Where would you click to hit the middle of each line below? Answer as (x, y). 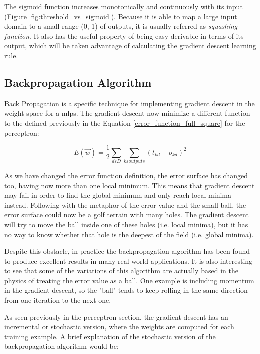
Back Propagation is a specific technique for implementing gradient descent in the (130, 103)
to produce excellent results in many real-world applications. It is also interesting (129, 260)
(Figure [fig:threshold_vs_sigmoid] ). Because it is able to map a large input (121, 16)
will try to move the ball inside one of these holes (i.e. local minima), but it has (126, 224)
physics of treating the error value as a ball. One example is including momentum (129, 280)
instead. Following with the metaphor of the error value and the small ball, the (125, 204)
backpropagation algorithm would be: (62, 346)
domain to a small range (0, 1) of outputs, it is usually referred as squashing (121, 26)
